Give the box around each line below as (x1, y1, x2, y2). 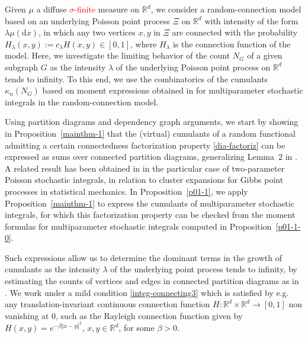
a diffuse (36, 3, 67, 15)
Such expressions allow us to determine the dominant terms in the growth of (5, 251, 282, 263)
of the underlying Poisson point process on (115, 60, 271, 73)
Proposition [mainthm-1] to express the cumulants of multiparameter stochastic (5, 197, 294, 209)
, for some (118, 321, 155, 334)
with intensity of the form (204, 14, 299, 27)
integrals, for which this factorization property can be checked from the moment (5, 208, 296, 221)
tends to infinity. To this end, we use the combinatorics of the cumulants (5, 72, 268, 85)
